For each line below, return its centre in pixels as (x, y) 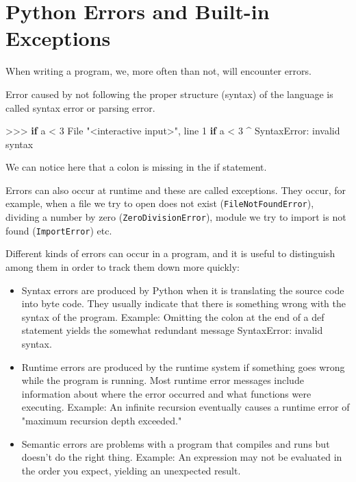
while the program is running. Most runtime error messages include (163, 380)
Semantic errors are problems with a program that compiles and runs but (176, 443)
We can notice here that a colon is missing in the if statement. (136, 167)
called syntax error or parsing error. (80, 107)
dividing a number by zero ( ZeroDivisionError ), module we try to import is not (176, 217)
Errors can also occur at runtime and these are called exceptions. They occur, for (176, 190)
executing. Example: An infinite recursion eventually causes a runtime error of (186, 407)
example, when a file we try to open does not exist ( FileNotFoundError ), (160, 203)
